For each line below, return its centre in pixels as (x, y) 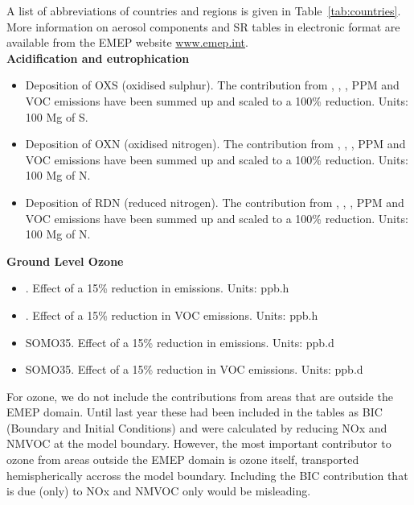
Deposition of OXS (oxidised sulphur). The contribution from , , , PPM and (212, 85)
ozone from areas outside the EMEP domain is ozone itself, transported (183, 459)
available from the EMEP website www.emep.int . (127, 42)
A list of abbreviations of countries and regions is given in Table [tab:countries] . (204, 10)
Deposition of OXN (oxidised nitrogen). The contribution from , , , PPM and (215, 144)
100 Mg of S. (57, 116)
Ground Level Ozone (65, 261)
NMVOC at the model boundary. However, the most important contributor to (199, 443)
